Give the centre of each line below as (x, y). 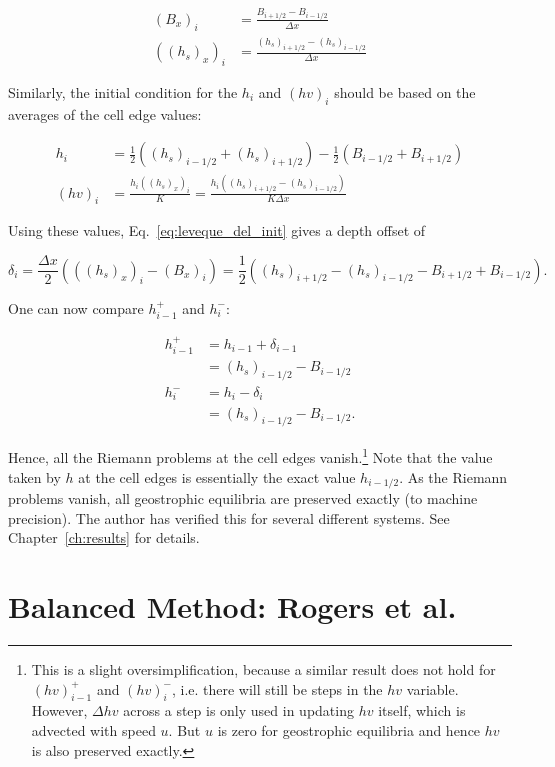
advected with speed (93, 729)
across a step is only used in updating (238, 710)
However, (59, 710)
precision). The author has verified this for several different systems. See (229, 517)
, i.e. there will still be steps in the (277, 688)
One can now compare (76, 307)
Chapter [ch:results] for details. (104, 537)
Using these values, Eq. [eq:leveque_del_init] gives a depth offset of (217, 230)
